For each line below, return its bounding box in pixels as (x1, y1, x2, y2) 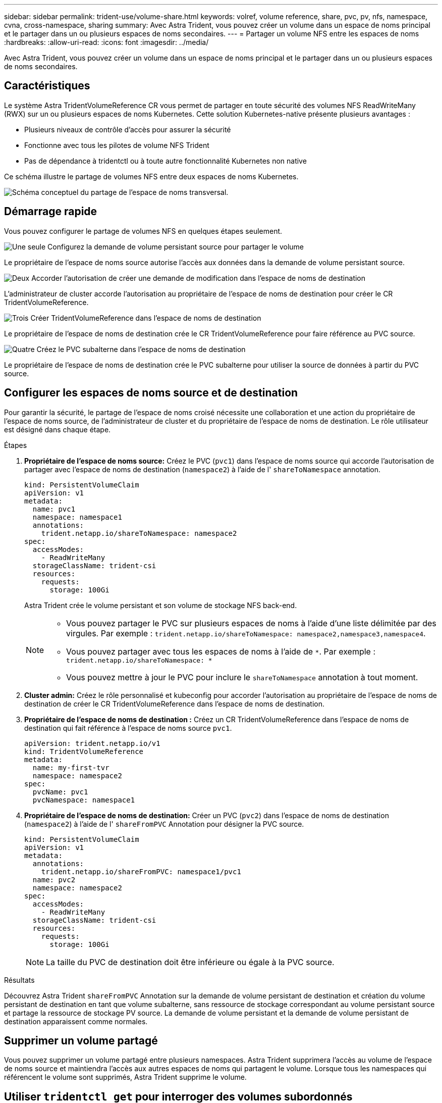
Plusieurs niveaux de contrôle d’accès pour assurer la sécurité (24, 125, 231, 134)
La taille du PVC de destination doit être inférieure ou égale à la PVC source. (46, 957, 335, 967)
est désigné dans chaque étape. (4, 425, 111, 434)
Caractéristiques (4, 79, 90, 92)
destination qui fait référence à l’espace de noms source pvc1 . (24, 723, 232, 732)
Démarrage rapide (4, 205, 97, 218)
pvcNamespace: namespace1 (32, 795, 135, 804)
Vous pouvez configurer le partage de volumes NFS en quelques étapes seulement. (4, 226, 283, 235)
